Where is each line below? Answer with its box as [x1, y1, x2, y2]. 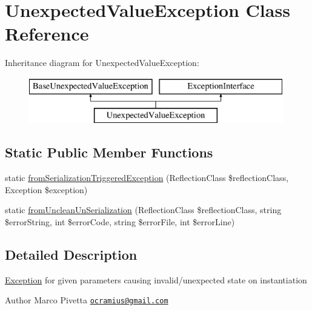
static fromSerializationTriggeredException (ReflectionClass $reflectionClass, [5, 171, 289, 184]
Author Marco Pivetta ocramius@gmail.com [5, 294, 168, 306]
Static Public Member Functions [5, 143, 213, 162]
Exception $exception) [5, 183, 88, 196]
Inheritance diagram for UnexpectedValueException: [5, 56, 199, 69]
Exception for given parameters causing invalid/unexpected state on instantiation [5, 273, 307, 286]
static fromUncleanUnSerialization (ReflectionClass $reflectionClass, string [5, 203, 282, 216]
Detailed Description [5, 245, 138, 264]
